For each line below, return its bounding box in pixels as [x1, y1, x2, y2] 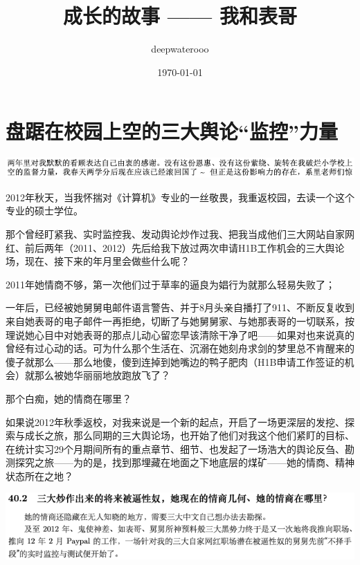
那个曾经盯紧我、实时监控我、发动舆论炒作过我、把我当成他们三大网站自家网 [6, 226, 354, 241]
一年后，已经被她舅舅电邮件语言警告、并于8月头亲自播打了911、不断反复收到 [6, 300, 354, 315]
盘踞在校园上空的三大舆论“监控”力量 [6, 117, 338, 145]
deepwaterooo [151, 41, 209, 56]
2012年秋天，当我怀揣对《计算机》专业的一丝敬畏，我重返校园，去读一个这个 [6, 189, 354, 204]
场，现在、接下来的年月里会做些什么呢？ [6, 254, 190, 268]
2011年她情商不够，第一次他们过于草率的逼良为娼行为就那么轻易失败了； [6, 277, 335, 291]
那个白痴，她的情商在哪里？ [6, 391, 132, 405]
